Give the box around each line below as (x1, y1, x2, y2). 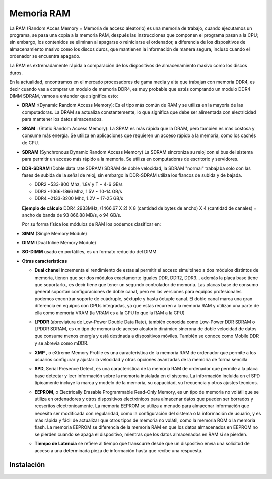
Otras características (22, 258, 67, 264)
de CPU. (22, 140, 39, 146)
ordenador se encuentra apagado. (9, 53, 81, 59)
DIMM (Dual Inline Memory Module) (22, 240, 97, 246)
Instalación (9, 461, 45, 469)
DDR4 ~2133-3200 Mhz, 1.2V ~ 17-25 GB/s (34, 195, 123, 201)
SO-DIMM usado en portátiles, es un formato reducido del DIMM (22, 249, 157, 255)
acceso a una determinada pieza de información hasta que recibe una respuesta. (34, 447, 203, 453)
